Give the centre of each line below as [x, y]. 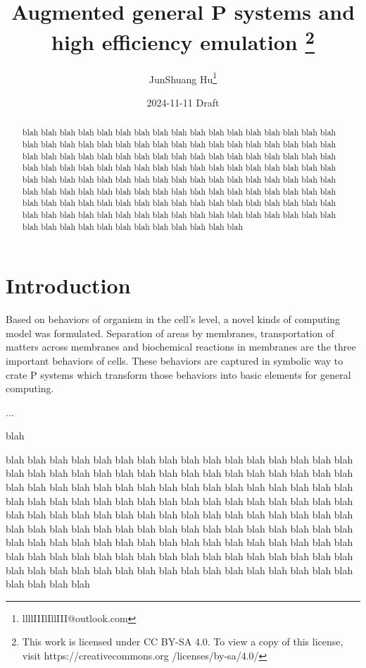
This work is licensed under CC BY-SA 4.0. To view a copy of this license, [183, 642]
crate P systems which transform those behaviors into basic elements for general [178, 374]
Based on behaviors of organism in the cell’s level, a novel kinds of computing [173, 319]
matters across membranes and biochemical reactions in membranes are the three [181, 347]
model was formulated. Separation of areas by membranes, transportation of [170, 333]
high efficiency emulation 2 [183, 41]
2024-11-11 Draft [183, 102]
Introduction [68, 285]
